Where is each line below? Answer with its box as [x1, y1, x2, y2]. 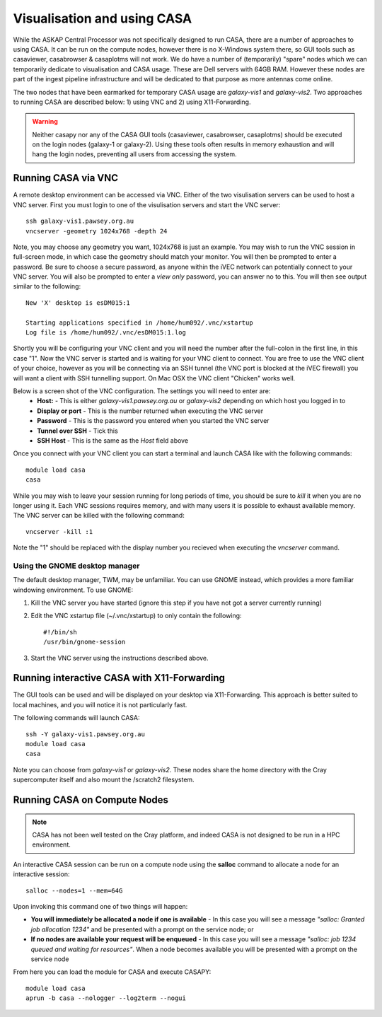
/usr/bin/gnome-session [43, 638, 126, 646]
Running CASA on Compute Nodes [13, 794, 169, 806]
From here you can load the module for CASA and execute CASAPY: [13, 967, 212, 976]
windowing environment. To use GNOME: [13, 586, 134, 594]
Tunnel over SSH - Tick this [37, 426, 118, 435]
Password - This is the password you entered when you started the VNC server [37, 417, 270, 425]
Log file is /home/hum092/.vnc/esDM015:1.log [25, 329, 187, 337]
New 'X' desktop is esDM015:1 [25, 298, 131, 307]
